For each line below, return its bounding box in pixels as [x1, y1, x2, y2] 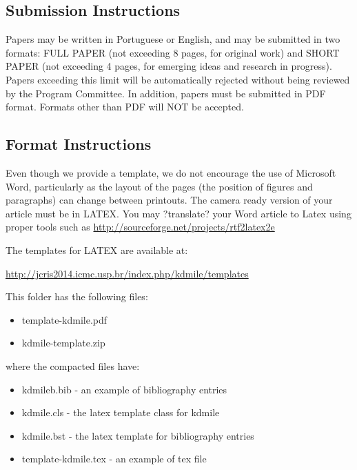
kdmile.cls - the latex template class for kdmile [21, 405, 220, 420]
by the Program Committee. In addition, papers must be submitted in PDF [6, 86, 326, 100]
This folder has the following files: [6, 289, 148, 304]
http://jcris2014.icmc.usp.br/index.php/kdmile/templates [6, 266, 249, 280]
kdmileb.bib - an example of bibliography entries [21, 382, 227, 396]
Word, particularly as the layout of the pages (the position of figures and [6, 179, 313, 193]
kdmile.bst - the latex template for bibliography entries [21, 428, 254, 442]
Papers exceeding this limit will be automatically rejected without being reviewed [6, 72, 350, 86]
